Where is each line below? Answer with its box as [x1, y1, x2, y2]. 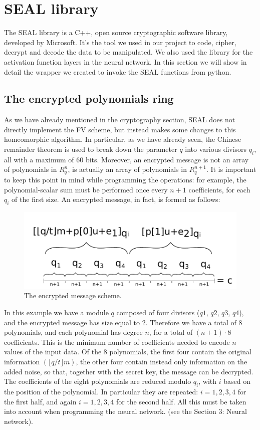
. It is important [206, 164, 256, 174]
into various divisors [185, 144, 247, 154]
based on [223, 376, 250, 386]
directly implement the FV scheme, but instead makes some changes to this [4, 124, 236, 134]
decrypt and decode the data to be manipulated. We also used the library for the [4, 47, 253, 57]
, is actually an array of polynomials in [68, 164, 187, 174]
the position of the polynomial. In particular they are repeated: [4, 386, 198, 396]
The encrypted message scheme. [24, 290, 122, 301]
